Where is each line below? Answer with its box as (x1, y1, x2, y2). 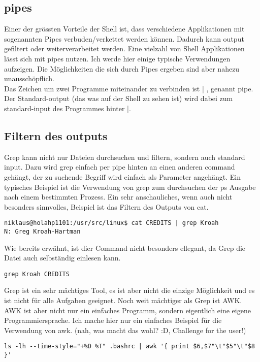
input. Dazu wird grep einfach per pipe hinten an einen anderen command (4, 161, 235, 172)
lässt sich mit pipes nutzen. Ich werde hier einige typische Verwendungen (4, 53, 231, 63)
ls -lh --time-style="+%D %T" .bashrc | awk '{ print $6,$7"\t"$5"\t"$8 (4, 343, 255, 350)
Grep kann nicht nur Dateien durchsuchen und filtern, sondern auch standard (4, 151, 245, 162)
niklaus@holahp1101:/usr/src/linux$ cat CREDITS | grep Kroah (4, 219, 219, 227)
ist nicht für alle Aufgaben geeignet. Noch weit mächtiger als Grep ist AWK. (4, 295, 242, 306)
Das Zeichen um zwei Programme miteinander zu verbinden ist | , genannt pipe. (4, 83, 253, 93)
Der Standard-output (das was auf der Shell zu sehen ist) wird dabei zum (4, 93, 233, 104)
